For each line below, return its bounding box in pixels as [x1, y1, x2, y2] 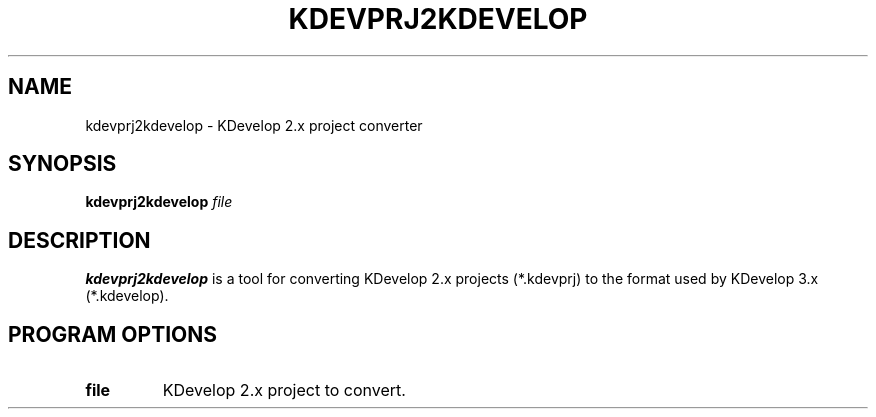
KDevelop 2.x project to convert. [162, 380, 406, 401]
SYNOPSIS [8, 151, 117, 177]
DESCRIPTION [8, 227, 151, 253]
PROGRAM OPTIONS [8, 321, 217, 347]
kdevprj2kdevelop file [85, 193, 233, 211]
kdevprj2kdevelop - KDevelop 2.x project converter [85, 116, 423, 134]
